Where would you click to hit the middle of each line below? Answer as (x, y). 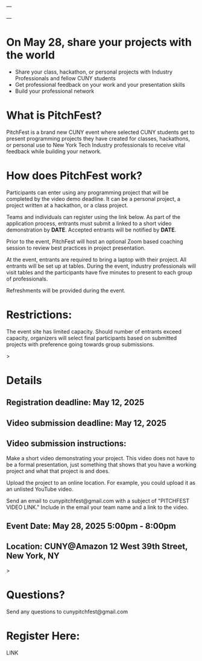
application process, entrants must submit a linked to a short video (89, 223)
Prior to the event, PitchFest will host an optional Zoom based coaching (95, 241)
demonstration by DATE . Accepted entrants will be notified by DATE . (91, 230)
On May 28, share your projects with (99, 43)
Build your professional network (55, 91)
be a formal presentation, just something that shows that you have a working (101, 464)
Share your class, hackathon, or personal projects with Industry (94, 72)
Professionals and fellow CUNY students (65, 78)
